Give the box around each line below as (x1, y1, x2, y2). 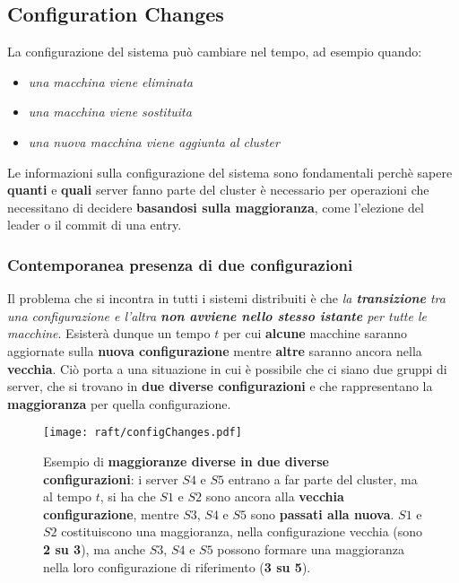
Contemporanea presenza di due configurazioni (7, 253, 353, 275)
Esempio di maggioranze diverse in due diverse (43, 451, 329, 470)
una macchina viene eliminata (28, 72, 194, 91)
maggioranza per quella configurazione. (7, 394, 231, 413)
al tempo (43, 487, 92, 506)
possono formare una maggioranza (217, 539, 405, 558)
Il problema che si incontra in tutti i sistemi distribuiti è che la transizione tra (7, 289, 446, 308)
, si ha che (100, 487, 156, 506)
